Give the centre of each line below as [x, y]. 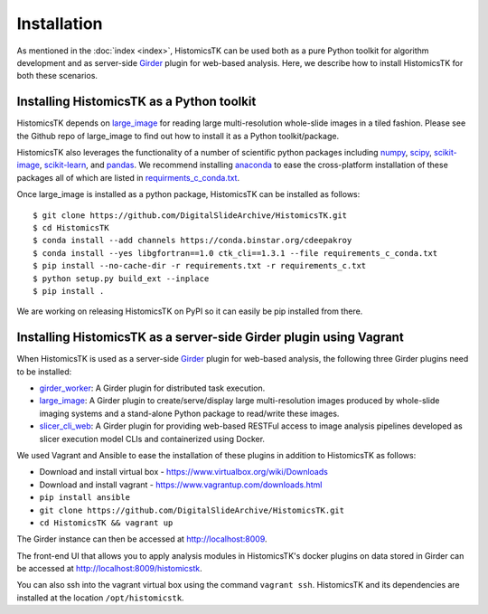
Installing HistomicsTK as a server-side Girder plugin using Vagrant [210, 338]
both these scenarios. [57, 76]
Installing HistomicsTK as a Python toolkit [136, 102]
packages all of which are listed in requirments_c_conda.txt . [128, 177]
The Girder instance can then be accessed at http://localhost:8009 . [142, 539]
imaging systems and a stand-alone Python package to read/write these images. [189, 413]
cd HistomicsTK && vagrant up [106, 523]
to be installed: [44, 372]
